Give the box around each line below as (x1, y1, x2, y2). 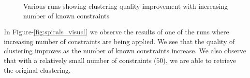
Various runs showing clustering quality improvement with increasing (23, 1, 228, 11)
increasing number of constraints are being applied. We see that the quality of (4, 36, 235, 46)
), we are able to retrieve (163, 55, 236, 65)
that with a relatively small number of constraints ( (4, 55, 157, 65)
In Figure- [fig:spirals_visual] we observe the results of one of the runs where (4, 27, 229, 37)
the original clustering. (4, 64, 71, 75)
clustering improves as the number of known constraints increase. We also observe (4, 46, 246, 56)
